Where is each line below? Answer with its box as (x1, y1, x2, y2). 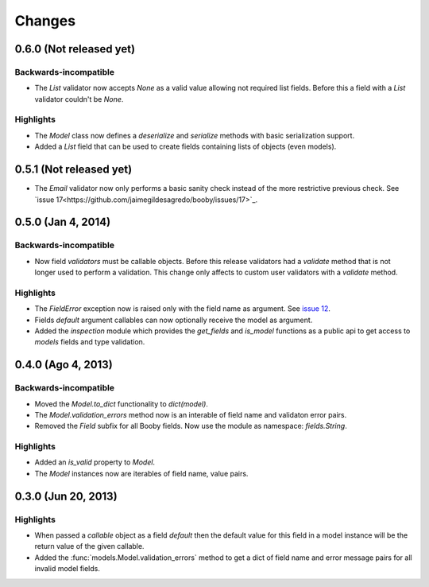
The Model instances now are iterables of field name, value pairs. (34, 468, 249, 478)
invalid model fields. (34, 564, 101, 573)
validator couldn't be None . (34, 94, 124, 103)
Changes (14, 12, 75, 29)
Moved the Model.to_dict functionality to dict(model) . (34, 398, 208, 409)
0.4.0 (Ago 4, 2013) (14, 358, 113, 371)
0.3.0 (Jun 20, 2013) (14, 489, 118, 503)
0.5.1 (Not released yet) (14, 163, 133, 177)
